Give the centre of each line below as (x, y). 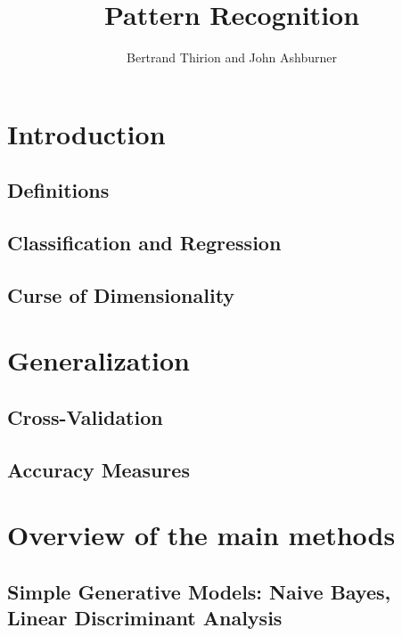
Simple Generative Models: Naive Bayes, (199, 591)
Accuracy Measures (98, 469)
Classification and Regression (144, 243)
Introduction (86, 133)
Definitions (58, 190)
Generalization (98, 360)
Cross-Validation (85, 417)
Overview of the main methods (201, 535)
